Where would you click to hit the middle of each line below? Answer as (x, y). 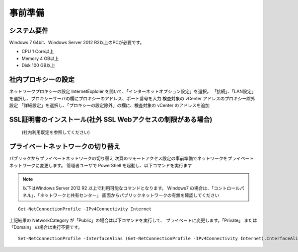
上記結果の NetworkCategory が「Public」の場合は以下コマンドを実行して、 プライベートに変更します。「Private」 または (133, 220)
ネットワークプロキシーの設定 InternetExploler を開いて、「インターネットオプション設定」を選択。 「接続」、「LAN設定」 (133, 91)
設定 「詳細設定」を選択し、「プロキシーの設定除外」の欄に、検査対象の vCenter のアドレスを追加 (109, 105)
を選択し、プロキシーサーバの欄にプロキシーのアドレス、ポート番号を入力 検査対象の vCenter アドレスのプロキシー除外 (132, 98)
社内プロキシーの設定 (42, 80)
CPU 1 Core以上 (38, 52)
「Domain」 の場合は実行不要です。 (46, 227)
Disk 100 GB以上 (38, 65)
